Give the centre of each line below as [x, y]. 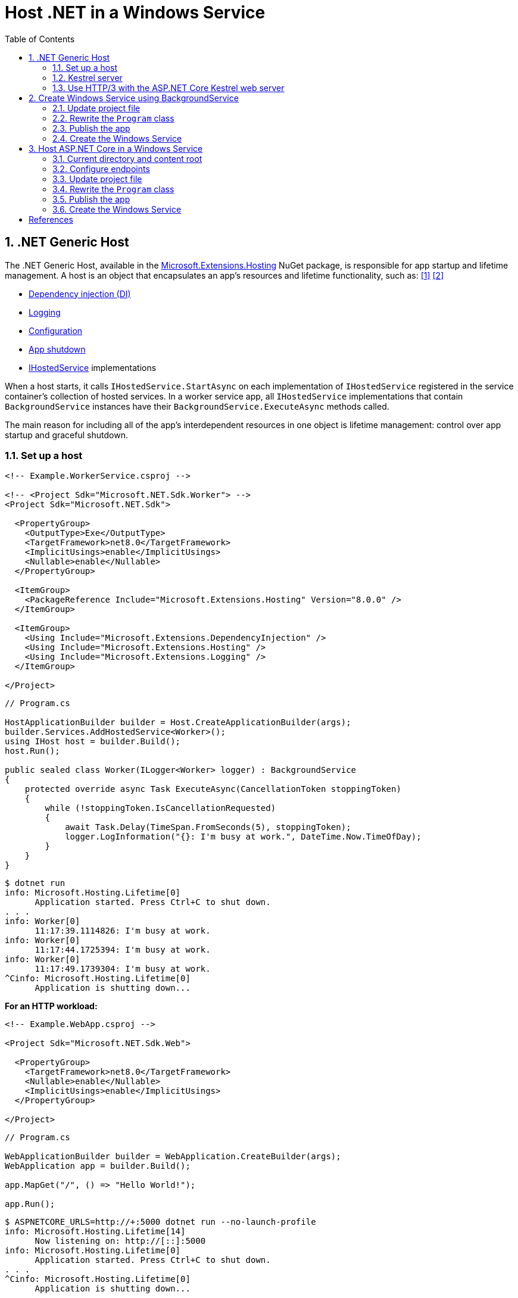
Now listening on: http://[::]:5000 [120, 1241]
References [51, 219]
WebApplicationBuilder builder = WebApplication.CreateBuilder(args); [173, 1157]
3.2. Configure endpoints [101, 169]
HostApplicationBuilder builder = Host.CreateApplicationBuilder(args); [178, 723]
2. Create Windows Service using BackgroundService [134, 98]
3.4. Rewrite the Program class [113, 189]
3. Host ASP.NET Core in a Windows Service [116, 148]
